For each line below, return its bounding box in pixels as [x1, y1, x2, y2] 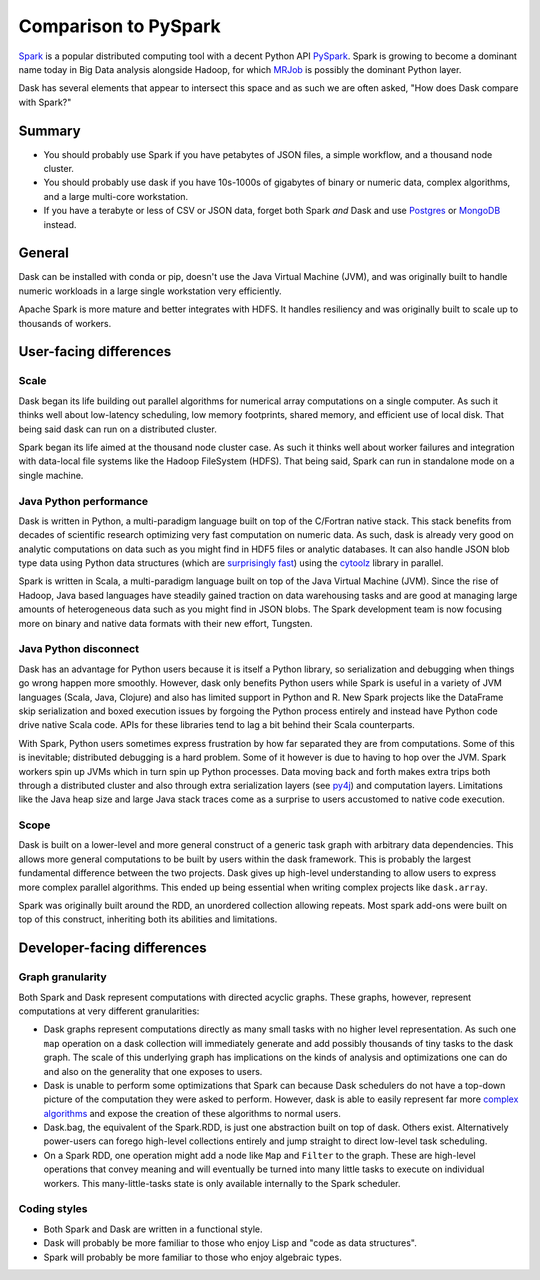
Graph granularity [18, 970, 107, 984]
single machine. [18, 469, 84, 481]
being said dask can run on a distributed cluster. [18, 423, 217, 435]
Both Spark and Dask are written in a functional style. [43, 1223, 263, 1235]
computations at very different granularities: [18, 1005, 200, 1017]
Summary [18, 122, 81, 139]
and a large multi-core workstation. [43, 190, 189, 202]
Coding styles [18, 1202, 89, 1216]
